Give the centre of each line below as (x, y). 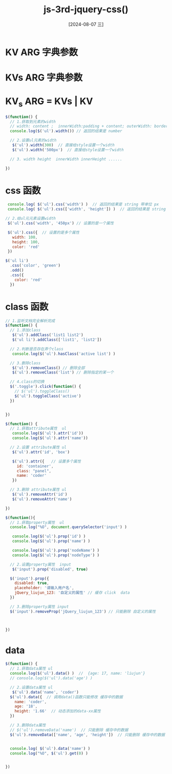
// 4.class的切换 (27, 382)
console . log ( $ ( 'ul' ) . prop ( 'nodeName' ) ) (56, 551)
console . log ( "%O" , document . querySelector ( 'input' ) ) (68, 527)
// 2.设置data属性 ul (31, 687)
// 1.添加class (25, 330)
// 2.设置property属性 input (41, 564)
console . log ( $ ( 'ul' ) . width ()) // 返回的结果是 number (66, 131)
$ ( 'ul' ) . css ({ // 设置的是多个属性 (44, 232)
